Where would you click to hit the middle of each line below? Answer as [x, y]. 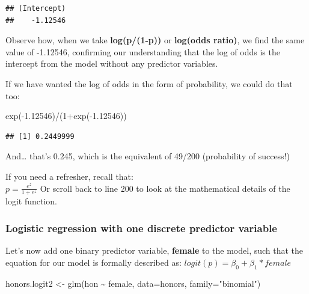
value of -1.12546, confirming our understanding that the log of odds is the [143, 51]
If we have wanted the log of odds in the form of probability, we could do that [149, 83]
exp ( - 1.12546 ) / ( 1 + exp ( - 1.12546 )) [66, 116]
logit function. [31, 201]
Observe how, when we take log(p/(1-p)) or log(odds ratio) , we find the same [155, 40]
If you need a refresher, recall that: [69, 176]
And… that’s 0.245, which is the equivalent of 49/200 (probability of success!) [148, 156]
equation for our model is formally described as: [93, 262]
